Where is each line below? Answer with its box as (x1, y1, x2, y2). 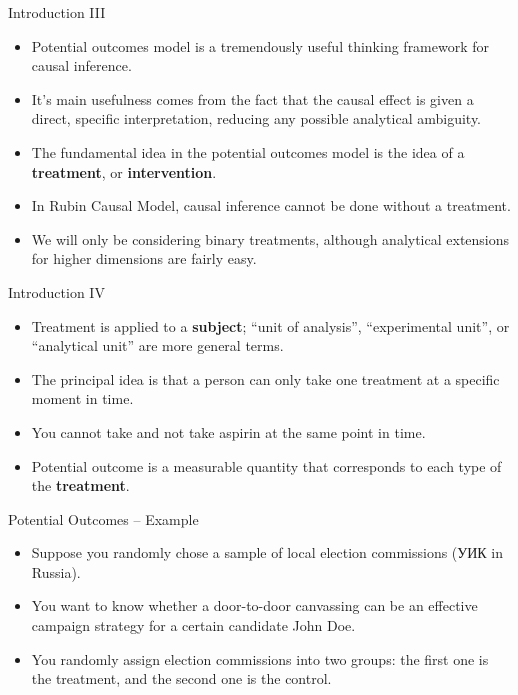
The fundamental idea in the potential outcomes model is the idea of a (31, 141, 465, 162)
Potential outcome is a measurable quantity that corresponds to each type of (31, 455, 502, 476)
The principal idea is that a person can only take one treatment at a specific (31, 368, 500, 389)
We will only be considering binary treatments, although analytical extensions (31, 228, 510, 249)
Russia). (31, 561, 81, 582)
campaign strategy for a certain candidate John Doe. (31, 615, 356, 636)
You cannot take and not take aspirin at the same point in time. (31, 421, 426, 442)
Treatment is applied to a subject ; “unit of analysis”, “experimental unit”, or (31, 315, 510, 336)
